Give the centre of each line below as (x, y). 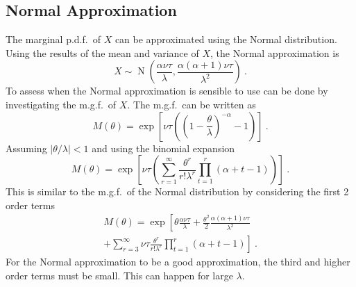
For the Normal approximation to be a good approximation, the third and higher (178, 262)
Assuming (26, 148)
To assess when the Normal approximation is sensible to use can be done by (167, 91)
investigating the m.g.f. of (61, 104)
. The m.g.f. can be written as (192, 104)
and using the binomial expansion (163, 148)
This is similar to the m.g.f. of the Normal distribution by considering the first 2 (177, 191)
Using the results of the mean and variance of (102, 52)
